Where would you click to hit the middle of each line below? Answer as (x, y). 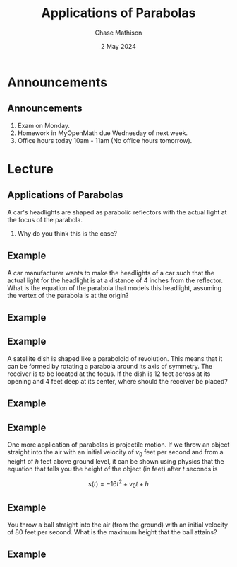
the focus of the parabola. (45, 219)
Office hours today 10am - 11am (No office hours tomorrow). (105, 140)
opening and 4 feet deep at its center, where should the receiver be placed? (117, 381)
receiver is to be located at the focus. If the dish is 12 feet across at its (109, 374)
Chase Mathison (119, 33)
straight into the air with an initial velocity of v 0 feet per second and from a (115, 453)
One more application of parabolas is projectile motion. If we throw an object (119, 445)
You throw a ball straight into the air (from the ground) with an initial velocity (117, 525)
